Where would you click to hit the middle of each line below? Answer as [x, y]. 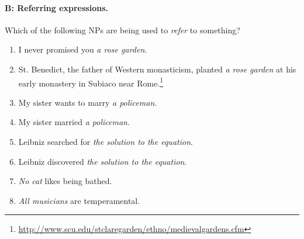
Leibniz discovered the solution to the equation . [103, 161]
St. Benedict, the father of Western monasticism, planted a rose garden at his [157, 69]
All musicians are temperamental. [79, 200]
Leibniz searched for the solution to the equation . [106, 142]
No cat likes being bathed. [65, 181]
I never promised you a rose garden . [83, 49]
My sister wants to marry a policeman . [88, 102]
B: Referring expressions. [56, 7]
